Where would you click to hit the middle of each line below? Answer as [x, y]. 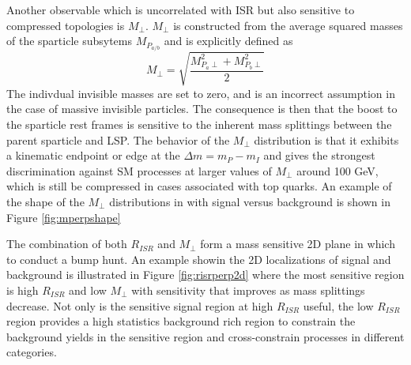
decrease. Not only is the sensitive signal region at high [140, 305]
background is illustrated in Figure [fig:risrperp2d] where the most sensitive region [205, 275]
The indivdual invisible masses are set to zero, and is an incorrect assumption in [201, 93]
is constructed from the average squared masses [288, 25]
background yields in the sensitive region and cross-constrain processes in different [205, 336]
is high [23, 290]
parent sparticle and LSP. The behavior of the [118, 139]
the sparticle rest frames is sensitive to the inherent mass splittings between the [199, 124]
